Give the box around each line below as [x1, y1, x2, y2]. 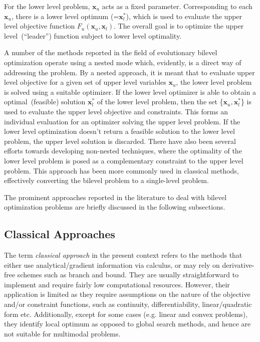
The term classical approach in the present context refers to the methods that [4, 250, 242, 260]
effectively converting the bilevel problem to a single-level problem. [4, 175, 209, 186]
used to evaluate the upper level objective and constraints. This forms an [4, 106, 228, 116]
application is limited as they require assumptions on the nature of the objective [4, 289, 250, 299]
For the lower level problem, [4, 1, 90, 11]
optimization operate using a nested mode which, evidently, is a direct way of [4, 57, 241, 67]
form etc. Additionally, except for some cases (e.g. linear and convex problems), [4, 308, 248, 319]
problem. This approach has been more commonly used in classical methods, [4, 165, 239, 176]
